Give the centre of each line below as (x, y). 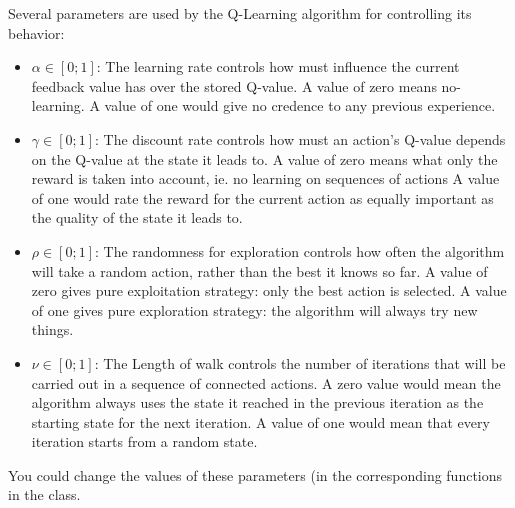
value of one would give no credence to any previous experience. (300, 105)
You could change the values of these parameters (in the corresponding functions (255, 474)
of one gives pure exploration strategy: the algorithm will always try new (254, 309)
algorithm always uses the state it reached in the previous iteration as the (257, 402)
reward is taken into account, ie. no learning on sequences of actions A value (265, 178)
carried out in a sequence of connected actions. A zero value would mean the (266, 382)
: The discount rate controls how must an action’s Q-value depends (300, 138)
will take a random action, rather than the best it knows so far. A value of (259, 270)
